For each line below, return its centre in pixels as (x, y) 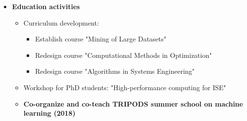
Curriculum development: (61, 22)
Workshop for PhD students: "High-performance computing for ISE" (125, 87)
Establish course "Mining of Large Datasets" (101, 39)
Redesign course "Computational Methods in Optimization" (123, 55)
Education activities (46, 6)
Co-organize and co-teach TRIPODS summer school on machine (133, 103)
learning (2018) (49, 113)
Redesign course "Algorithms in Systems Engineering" (115, 71)
